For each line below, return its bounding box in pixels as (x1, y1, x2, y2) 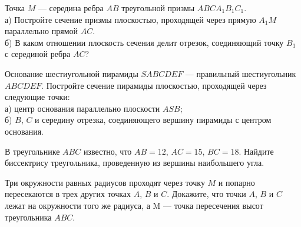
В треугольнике (5, 145, 60, 157)
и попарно (218, 176, 255, 188)
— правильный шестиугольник (185, 67, 296, 79)
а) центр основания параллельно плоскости (5, 102, 160, 114)
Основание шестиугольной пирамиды (5, 67, 138, 79)
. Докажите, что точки (167, 188, 246, 200)
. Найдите (239, 145, 274, 157)
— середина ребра (38, 2, 104, 14)
